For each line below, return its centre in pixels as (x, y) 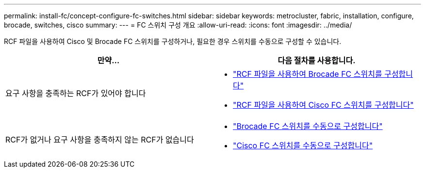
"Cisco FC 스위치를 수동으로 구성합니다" (303, 145)
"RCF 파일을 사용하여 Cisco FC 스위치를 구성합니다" (323, 105)
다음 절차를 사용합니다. (317, 60)
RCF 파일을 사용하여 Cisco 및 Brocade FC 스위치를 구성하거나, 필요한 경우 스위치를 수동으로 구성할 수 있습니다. (173, 41)
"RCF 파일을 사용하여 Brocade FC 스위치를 (308, 74)
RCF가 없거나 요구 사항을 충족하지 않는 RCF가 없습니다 (100, 140)
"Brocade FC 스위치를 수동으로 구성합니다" (308, 126)
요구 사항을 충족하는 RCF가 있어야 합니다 (76, 93)
